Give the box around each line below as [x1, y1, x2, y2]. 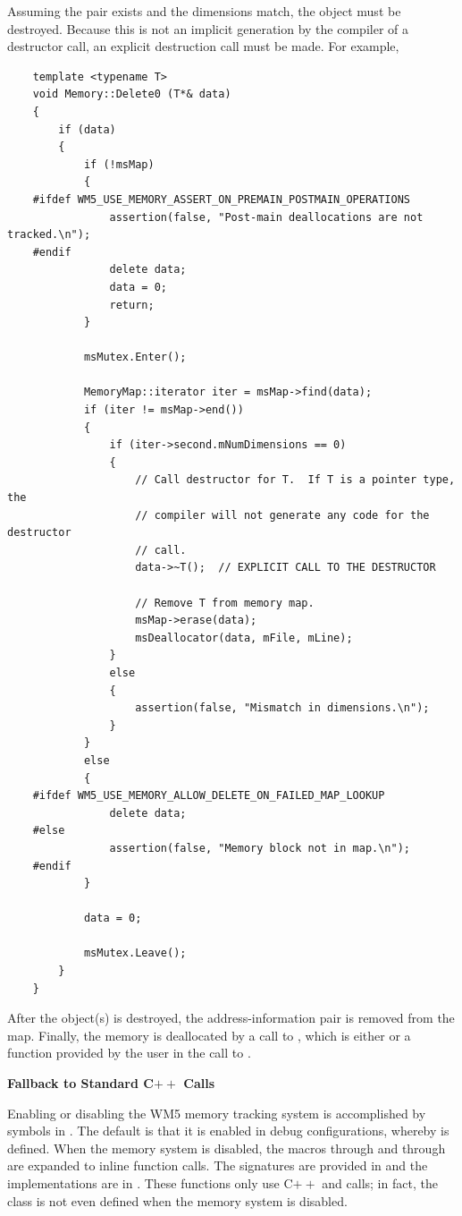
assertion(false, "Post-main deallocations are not [109, 210, 424, 224]
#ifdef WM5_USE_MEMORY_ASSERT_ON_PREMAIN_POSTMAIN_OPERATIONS [32, 192, 411, 206]
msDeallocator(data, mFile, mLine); [135, 631, 353, 644]
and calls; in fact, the [322, 1174, 438, 1192]
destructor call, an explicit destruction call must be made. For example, [7, 37, 399, 55]
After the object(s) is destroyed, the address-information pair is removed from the [7, 1008, 455, 1027]
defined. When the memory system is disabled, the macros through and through [7, 1138, 446, 1157]
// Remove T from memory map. [135, 596, 315, 609]
